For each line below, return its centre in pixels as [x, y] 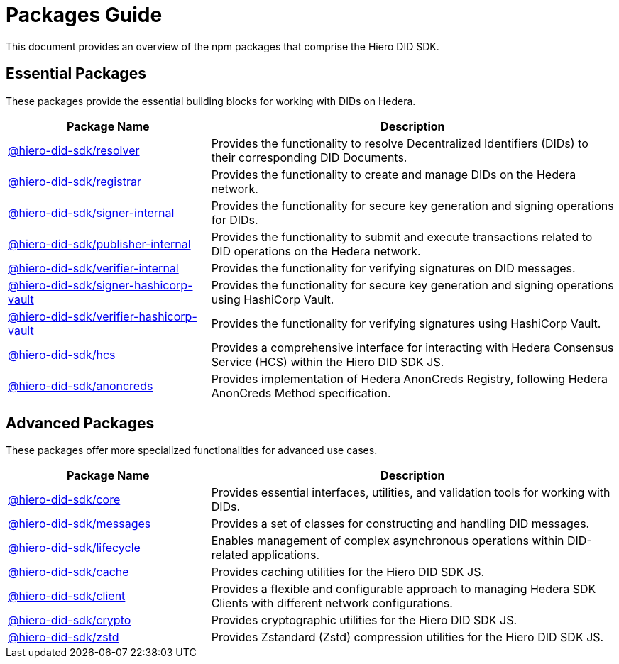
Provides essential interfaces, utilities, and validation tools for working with [411, 493]
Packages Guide [84, 15]
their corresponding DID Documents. [309, 157]
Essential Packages [76, 74]
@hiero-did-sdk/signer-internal [91, 212]
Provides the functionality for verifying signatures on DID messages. [393, 268]
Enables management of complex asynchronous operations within [388, 541]
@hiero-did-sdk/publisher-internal [99, 244]
